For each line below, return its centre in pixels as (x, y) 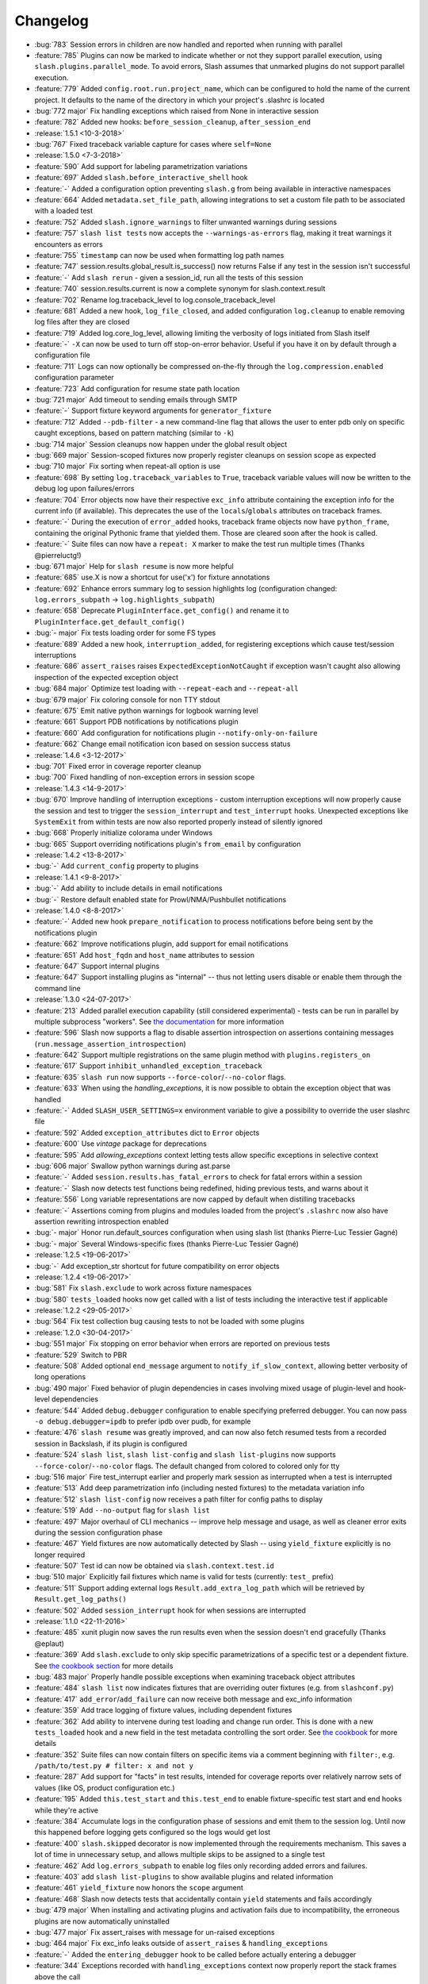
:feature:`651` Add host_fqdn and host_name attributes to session (145, 955)
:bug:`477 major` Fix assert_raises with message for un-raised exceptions (155, 1932)
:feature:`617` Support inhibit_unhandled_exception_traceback (149, 1066)
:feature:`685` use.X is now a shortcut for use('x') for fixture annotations (152, 577)
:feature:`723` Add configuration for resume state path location (137, 388)
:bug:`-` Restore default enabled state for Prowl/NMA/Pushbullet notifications (160, 899)
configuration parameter (74, 378)
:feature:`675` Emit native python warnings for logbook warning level (147, 710)
